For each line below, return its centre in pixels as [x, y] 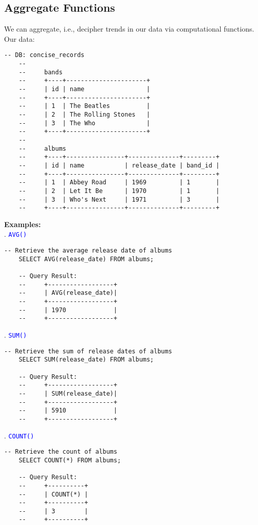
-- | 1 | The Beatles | [84, 106]
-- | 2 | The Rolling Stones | [84, 114]
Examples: [22, 224]
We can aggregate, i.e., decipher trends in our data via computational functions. [129, 29]
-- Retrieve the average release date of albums [88, 251]
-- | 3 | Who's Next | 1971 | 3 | [119, 199]
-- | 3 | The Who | [84, 123]
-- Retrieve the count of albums [61, 452]
